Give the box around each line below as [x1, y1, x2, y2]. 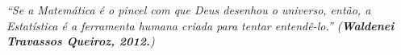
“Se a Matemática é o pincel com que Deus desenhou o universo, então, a [6, 2, 371, 18]
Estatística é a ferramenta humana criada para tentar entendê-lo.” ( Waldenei [6, 17, 395, 33]
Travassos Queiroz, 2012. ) [6, 33, 155, 49]
